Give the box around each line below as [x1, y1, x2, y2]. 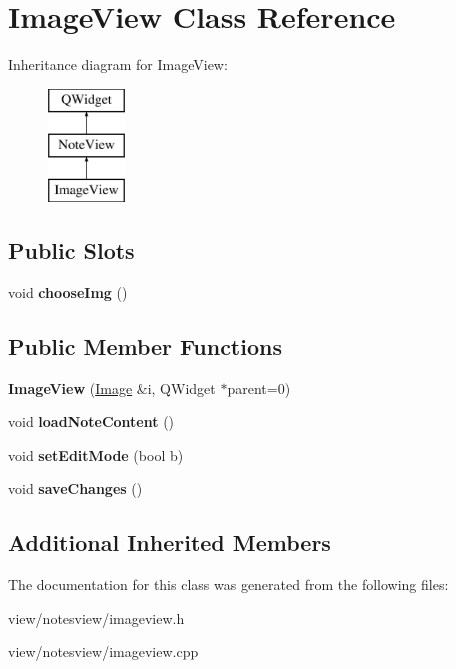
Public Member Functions [8, 330, 282, 361]
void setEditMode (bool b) [8, 444, 184, 465]
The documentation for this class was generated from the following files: [8, 574, 449, 595]
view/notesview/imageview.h [8, 607, 185, 628]
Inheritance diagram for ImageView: [8, 54, 228, 75]
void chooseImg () [8, 281, 128, 302]
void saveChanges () [8, 478, 143, 499]
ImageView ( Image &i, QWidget [8, 377, 216, 398]
